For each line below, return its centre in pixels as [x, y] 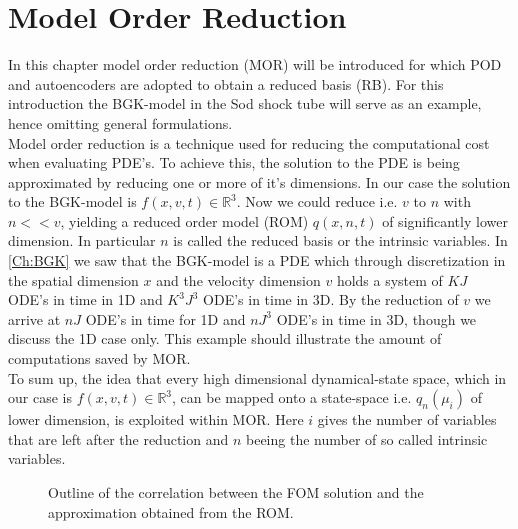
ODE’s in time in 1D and [85, 299]
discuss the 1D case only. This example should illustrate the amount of [225, 338]
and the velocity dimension [238, 279]
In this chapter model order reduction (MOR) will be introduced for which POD [255, 64]
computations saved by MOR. [99, 358]
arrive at [34, 318]
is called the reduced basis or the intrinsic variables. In [340, 240]
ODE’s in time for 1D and [165, 318]
